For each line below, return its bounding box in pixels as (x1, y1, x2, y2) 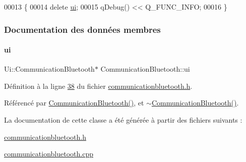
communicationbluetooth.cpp (4, 148, 93, 159)
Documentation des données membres (4, 23, 161, 35)
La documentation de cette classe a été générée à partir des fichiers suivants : (4, 115, 242, 125)
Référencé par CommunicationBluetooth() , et (4, 97, 144, 108)
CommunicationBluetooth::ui (100, 64, 190, 74)
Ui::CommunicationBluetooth (4, 64, 95, 74)
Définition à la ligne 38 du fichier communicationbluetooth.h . (4, 80, 193, 91)
